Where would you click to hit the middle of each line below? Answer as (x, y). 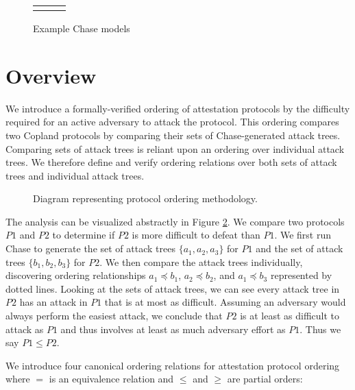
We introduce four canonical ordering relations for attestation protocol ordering (173, 365)
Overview (51, 75)
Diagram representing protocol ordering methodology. (145, 198)
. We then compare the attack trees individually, (201, 261)
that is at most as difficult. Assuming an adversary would (225, 302)
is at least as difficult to (290, 316)
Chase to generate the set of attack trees (90, 248)
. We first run (303, 235)
